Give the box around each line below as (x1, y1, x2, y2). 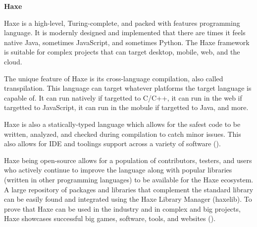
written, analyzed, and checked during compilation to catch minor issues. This (4, 128, 241, 139)
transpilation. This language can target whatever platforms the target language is (4, 83, 252, 93)
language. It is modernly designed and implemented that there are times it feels (4, 27, 246, 38)
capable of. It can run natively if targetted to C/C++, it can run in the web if (4, 92, 242, 103)
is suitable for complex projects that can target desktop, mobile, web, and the (4, 47, 240, 57)
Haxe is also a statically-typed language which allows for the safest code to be (4, 118, 241, 129)
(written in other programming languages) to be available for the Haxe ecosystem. (4, 174, 254, 184)
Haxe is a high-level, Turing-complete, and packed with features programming (4, 17, 240, 28)
